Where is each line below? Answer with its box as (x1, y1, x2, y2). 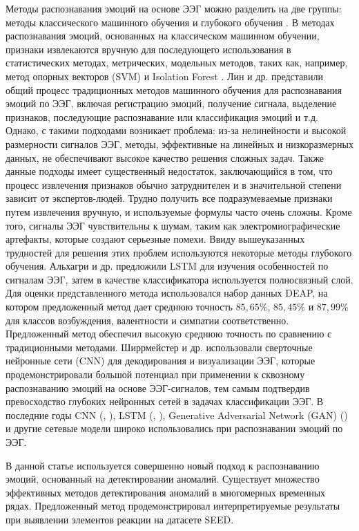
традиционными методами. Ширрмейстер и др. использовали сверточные (6, 339, 313, 354)
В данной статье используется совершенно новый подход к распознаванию (6, 458, 320, 472)
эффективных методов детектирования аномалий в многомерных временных (6, 485, 326, 499)
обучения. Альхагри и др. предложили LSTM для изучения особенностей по (6, 259, 329, 273)
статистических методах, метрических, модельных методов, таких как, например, (6, 55, 348, 70)
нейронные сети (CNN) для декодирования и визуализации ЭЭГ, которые (6, 353, 316, 368)
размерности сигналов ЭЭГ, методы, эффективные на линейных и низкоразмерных (6, 136, 353, 151)
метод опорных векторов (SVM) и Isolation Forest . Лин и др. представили (6, 68, 323, 83)
